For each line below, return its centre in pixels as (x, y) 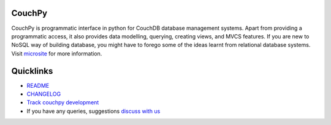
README (38, 85)
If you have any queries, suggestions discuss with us (93, 111)
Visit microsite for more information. (57, 53)
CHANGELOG (44, 94)
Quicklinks (32, 71)
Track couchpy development (63, 102)
